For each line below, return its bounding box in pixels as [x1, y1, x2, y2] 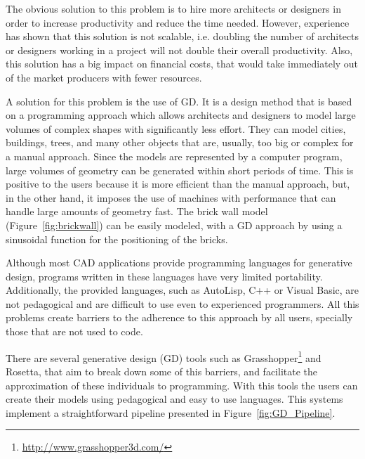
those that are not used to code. [6, 324, 143, 339]
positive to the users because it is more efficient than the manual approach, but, [6, 176, 350, 191]
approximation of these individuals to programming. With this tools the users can [6, 377, 358, 392]
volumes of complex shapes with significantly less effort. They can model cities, [6, 121, 346, 136]
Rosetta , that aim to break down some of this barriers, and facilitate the [6, 363, 317, 378]
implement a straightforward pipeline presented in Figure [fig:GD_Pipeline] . [6, 405, 336, 420]
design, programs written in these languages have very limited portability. [6, 269, 323, 283]
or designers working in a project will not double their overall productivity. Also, [6, 42, 353, 57]
